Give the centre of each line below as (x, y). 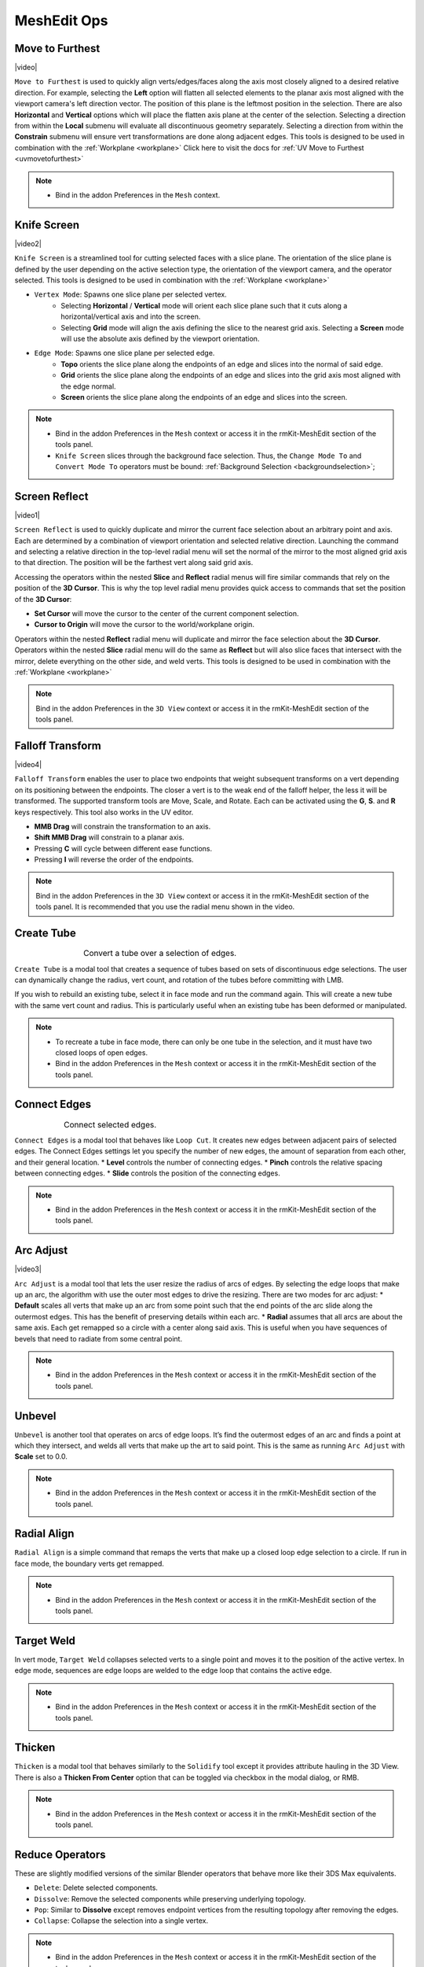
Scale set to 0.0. (41, 1456)
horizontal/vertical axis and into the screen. (131, 317)
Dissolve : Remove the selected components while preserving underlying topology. (170, 1899)
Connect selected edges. (110, 1124)
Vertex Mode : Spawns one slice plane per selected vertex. (130, 294)
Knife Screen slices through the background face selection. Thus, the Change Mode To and (208, 456)
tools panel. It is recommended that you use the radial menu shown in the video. (165, 907)
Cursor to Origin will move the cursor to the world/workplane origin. (144, 625)
